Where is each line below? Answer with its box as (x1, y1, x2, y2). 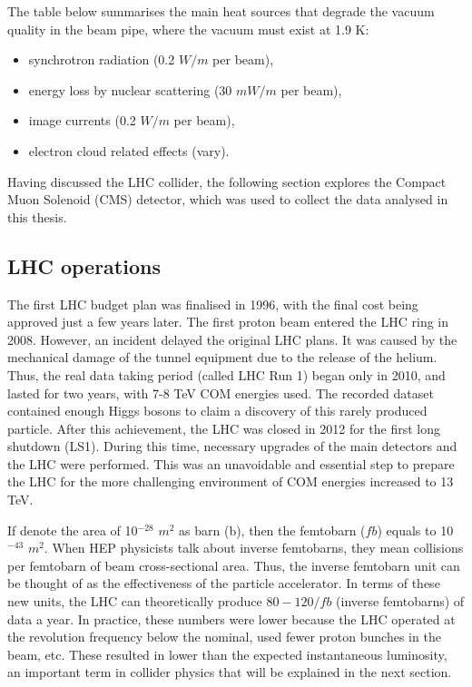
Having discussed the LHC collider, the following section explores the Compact (7, 172, 447, 191)
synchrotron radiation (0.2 (28, 50, 175, 69)
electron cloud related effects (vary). (28, 141, 230, 160)
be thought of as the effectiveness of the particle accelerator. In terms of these (7, 574, 440, 593)
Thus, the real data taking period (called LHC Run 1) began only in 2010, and (7, 365, 446, 384)
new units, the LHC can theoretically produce (7, 592, 262, 611)
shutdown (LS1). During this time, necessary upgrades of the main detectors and (7, 437, 457, 456)
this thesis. (7, 207, 67, 226)
